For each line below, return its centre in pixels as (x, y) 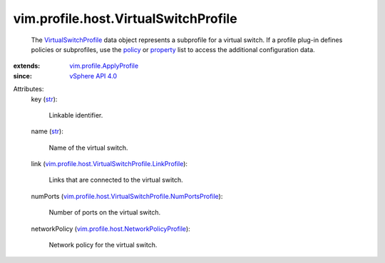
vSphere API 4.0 (93, 76)
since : (22, 76)
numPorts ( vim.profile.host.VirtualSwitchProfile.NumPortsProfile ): (127, 196)
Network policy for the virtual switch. (103, 245)
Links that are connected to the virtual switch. (116, 180)
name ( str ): (47, 131)
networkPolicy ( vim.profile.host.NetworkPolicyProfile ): (111, 229)
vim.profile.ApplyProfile (104, 66)
